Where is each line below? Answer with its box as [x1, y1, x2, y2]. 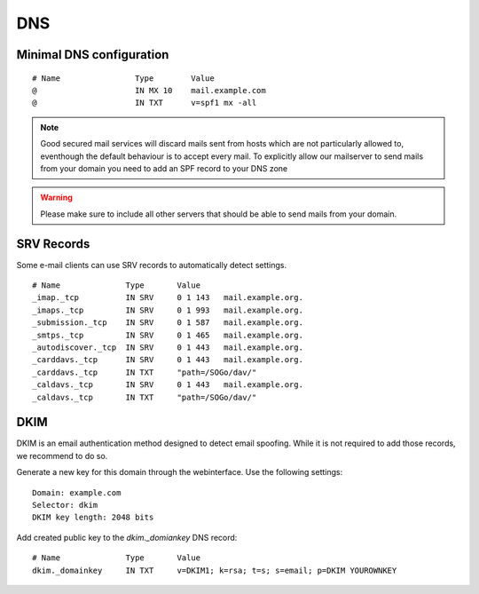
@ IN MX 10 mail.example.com [32, 85, 266, 95]
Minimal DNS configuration [16, 47, 169, 62]
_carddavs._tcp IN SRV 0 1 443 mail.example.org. [32, 355, 303, 365]
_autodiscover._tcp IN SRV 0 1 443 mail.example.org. [32, 342, 303, 352]
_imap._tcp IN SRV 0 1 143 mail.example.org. [32, 293, 303, 303]
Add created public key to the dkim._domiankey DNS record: [16, 532, 238, 543]
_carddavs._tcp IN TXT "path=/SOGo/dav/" [32, 367, 257, 377]
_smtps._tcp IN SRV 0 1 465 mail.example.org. [32, 329, 303, 340]
